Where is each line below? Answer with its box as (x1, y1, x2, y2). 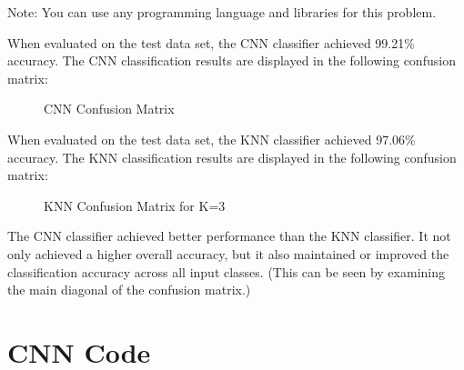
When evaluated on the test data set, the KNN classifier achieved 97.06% (7, 129, 416, 148)
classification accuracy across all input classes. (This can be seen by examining (7, 262, 445, 281)
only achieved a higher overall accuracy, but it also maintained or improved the (7, 244, 449, 263)
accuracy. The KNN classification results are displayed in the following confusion (7, 147, 457, 166)
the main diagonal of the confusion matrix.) (7, 280, 251, 299)
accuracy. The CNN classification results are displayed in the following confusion (7, 51, 456, 70)
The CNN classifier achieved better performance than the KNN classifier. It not (7, 226, 451, 245)
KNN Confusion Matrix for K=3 (44, 195, 226, 215)
